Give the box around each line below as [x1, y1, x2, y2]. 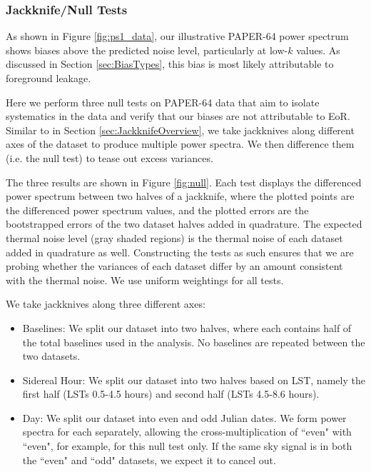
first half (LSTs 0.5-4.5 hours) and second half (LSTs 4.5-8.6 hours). [22, 386, 320, 401]
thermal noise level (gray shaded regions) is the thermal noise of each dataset [6, 230, 343, 245]
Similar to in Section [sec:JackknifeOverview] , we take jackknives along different [6, 122, 355, 137]
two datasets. [22, 348, 81, 363]
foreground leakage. [6, 71, 91, 85]
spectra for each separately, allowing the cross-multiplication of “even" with [22, 424, 352, 439]
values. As [296, 42, 340, 57]
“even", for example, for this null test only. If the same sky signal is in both [22, 438, 352, 453]
